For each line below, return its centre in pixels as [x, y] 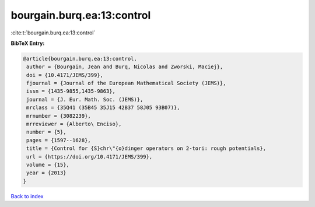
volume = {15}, [48, 165]
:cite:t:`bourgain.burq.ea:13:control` [53, 33]
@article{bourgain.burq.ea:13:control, [80, 59]
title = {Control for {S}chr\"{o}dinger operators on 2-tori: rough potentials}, [146, 148]
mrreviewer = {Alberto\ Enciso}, [74, 124]
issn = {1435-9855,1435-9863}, [71, 91]
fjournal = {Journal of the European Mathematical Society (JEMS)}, [126, 83]
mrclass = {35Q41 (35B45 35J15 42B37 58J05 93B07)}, [103, 108]
